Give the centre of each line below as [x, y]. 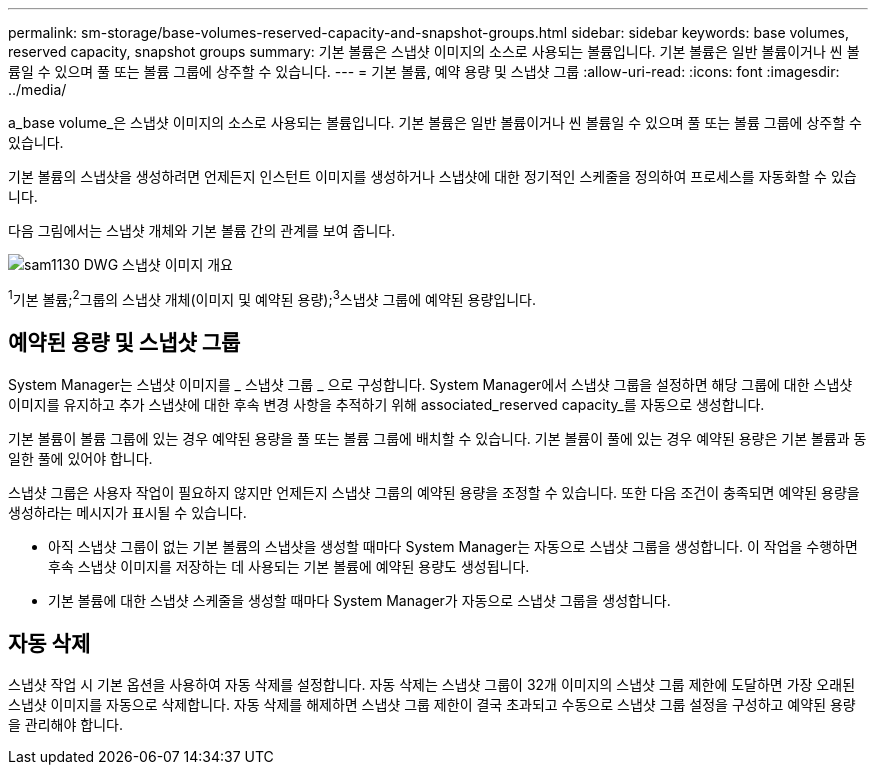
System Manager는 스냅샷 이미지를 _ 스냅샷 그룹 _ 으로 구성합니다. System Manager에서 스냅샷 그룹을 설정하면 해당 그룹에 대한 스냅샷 [430, 384]
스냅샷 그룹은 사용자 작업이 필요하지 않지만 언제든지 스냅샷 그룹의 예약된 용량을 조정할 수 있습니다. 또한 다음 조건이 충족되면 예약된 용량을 [434, 492]
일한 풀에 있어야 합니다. [80, 458]
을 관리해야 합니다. [65, 725]
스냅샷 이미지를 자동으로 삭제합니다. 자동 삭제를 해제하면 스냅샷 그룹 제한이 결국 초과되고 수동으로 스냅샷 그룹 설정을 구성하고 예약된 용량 [432, 705]
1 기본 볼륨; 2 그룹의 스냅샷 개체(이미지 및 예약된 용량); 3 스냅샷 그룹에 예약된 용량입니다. [272, 298]
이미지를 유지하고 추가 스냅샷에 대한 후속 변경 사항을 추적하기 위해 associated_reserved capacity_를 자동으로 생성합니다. [386, 404]
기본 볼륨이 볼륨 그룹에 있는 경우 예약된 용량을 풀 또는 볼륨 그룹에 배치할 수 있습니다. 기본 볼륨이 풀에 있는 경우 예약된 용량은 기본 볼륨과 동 [437, 438]
